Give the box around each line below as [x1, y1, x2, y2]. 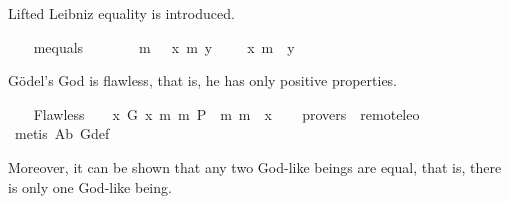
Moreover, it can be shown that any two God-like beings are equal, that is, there [8, 156, 502, 177]
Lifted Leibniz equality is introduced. [8, 3, 235, 23]
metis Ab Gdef [14, 123, 110, 144]
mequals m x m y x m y [33, 36, 295, 57]
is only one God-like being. [8, 176, 172, 197]
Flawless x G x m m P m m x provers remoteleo [33, 103, 420, 124]
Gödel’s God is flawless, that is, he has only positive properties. [8, 70, 398, 91]
